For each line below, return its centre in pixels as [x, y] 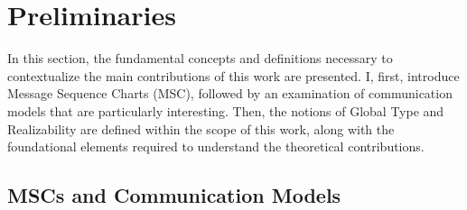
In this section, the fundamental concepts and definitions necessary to [200, 58]
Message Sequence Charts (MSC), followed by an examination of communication [230, 93]
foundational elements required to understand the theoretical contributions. [216, 146]
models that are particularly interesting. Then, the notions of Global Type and [226, 110]
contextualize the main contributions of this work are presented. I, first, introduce [233, 75]
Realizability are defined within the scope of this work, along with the [201, 128]
